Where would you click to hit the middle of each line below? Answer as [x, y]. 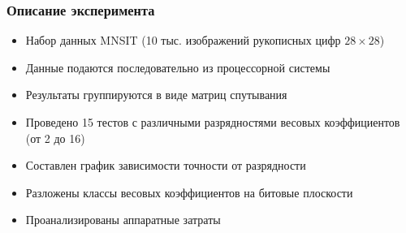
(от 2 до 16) [55, 138]
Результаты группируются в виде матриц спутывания [156, 95]
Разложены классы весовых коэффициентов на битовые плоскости [189, 192]
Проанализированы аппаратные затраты [123, 220]
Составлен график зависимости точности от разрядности [166, 165]
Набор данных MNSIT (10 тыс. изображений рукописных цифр [183, 40]
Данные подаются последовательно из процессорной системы [178, 67]
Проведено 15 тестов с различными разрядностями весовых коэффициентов [213, 122]
